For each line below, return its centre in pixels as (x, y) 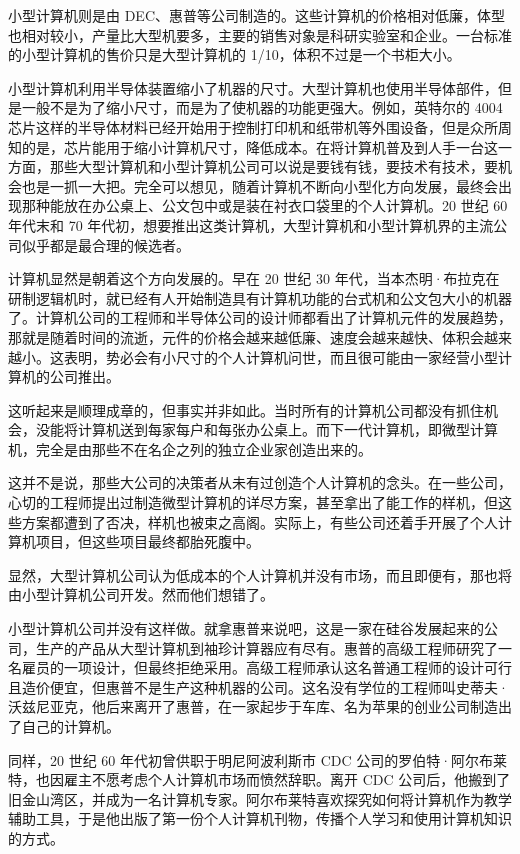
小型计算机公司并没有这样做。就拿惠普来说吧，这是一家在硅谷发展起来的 (246, 628)
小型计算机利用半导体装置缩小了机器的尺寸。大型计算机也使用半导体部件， (253, 87)
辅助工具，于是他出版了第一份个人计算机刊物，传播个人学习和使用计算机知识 (260, 818)
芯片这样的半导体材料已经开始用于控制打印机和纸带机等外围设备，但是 (239, 126)
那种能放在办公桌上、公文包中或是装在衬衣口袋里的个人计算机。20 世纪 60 (264, 205)
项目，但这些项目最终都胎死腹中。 (147, 541)
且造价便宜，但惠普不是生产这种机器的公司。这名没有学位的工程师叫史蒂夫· (258, 686)
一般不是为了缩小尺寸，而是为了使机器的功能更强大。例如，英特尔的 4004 (262, 107)
